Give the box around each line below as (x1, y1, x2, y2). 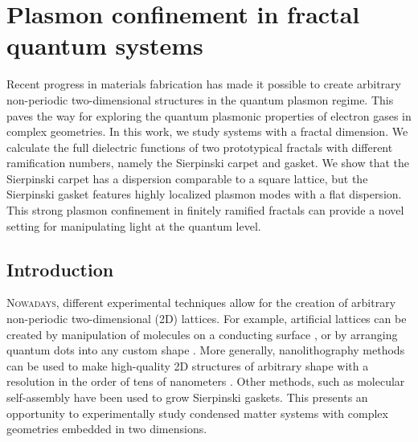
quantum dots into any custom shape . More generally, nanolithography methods (6, 342, 405, 358)
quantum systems (6, 29, 203, 62)
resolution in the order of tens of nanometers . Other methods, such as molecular (6, 373, 405, 390)
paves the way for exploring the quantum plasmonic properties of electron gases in (6, 107, 412, 124)
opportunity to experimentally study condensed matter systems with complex (6, 404, 388, 421)
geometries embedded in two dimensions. (6, 420, 207, 437)
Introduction (6, 256, 114, 281)
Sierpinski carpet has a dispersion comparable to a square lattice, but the (6, 170, 368, 186)
